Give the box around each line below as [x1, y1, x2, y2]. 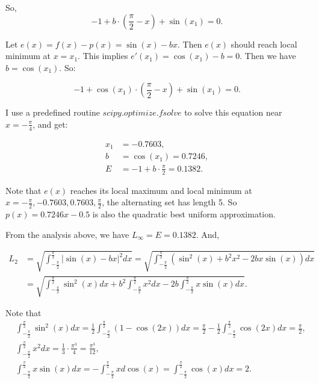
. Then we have [240, 49, 296, 62]
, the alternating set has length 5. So [102, 196, 237, 208]
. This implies [78, 49, 128, 62]
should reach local [231, 37, 297, 50]
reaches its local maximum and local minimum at [70, 184, 252, 196]
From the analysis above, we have [5, 228, 129, 240]
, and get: [33, 117, 68, 130]
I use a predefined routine [5, 106, 100, 119]
